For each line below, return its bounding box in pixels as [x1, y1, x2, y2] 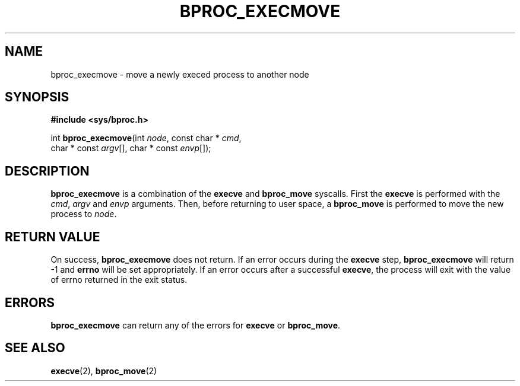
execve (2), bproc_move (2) [50, 365, 157, 376]
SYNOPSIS [5, 90, 69, 105]
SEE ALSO [5, 340, 65, 356]
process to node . [50, 209, 117, 219]
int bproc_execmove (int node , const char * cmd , [50, 133, 242, 143]
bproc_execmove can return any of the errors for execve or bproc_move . [50, 320, 341, 330]
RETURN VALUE [5, 229, 100, 244]
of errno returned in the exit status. [50, 275, 188, 285]
